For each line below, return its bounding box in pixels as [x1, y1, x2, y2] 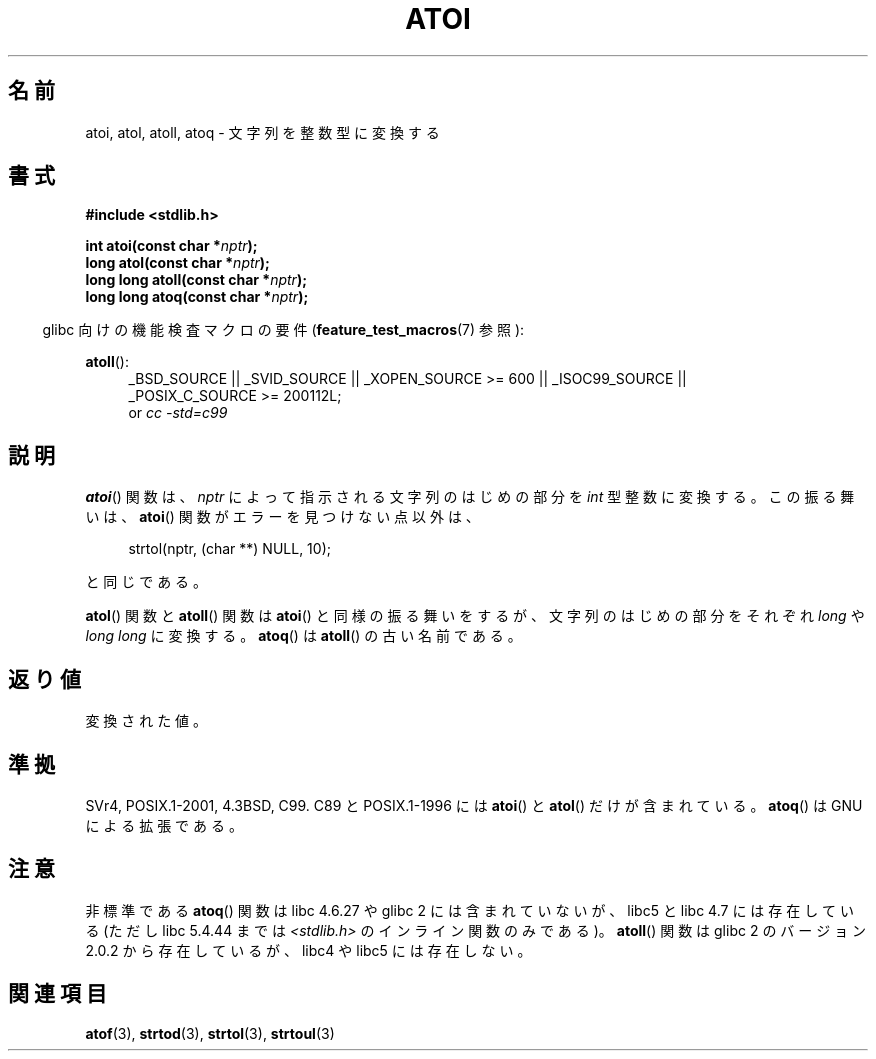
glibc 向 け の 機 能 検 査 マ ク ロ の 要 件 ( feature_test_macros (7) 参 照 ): [42, 321, 525, 339]
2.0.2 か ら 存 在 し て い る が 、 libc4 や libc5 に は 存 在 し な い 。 [85, 941, 532, 959]
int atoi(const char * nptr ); [85, 237, 258, 255]
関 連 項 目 [8, 981, 107, 1007]
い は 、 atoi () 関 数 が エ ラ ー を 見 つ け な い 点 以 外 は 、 [85, 508, 480, 526]
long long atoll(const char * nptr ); [85, 271, 307, 289]
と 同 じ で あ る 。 [85, 573, 208, 591]
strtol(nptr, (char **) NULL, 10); [128, 540, 331, 558]
